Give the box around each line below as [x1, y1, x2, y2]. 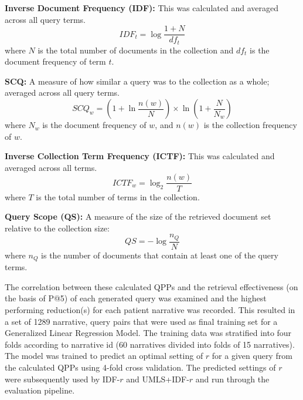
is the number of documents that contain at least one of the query [41, 248, 278, 261]
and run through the [195, 372, 270, 385]
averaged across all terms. [5, 161, 97, 173]
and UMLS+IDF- [126, 372, 189, 385]
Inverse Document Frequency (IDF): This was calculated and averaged [5, 2, 278, 14]
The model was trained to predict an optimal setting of [5, 349, 203, 362]
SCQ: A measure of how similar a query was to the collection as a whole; [5, 75, 270, 87]
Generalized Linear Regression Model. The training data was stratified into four [5, 327, 292, 339]
